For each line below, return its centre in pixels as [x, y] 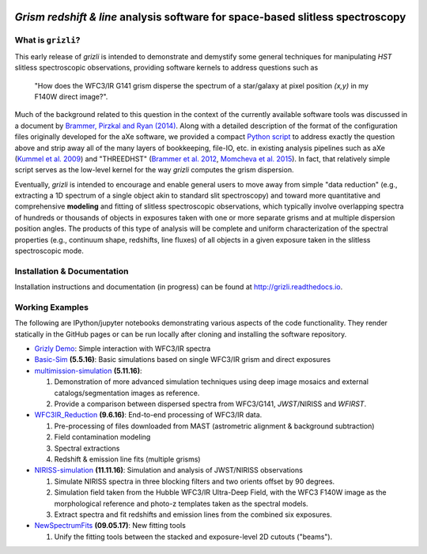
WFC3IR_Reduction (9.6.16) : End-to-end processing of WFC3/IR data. [148, 415]
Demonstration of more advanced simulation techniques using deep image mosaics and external [212, 382]
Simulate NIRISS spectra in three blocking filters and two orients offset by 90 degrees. [195, 481]
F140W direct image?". [71, 96]
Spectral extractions [87, 448]
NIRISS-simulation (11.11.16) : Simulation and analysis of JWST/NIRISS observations [169, 470]
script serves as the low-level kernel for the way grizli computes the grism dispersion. [154, 170]
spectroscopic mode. [49, 251]
